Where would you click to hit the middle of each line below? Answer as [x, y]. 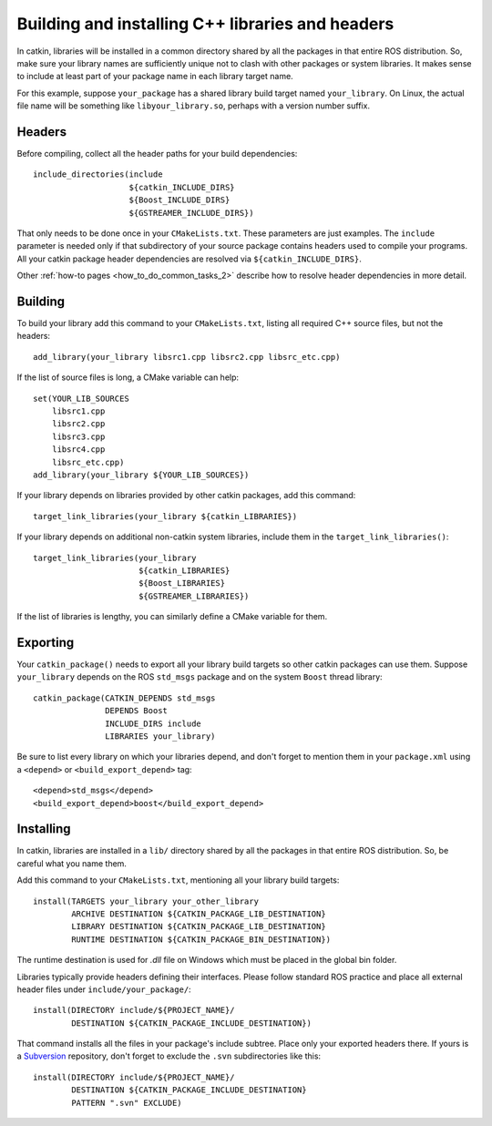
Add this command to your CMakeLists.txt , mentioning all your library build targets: [178, 880]
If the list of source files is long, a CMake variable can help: [128, 377]
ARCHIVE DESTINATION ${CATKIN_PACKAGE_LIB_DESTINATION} [199, 914]
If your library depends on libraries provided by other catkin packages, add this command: [186, 496]
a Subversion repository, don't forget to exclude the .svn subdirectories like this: [169, 1056]
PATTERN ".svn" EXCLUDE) [127, 1103]
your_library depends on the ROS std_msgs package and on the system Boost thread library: [200, 677]
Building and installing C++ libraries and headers [205, 24]
